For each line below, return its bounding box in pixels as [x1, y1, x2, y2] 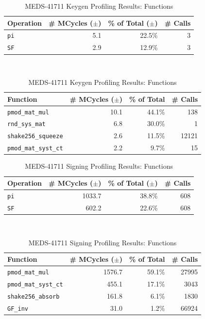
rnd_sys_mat [7, 121, 46, 128]
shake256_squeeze [7, 133, 63, 140]
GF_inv [7, 305, 28, 312]
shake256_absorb [7, 293, 60, 300]
